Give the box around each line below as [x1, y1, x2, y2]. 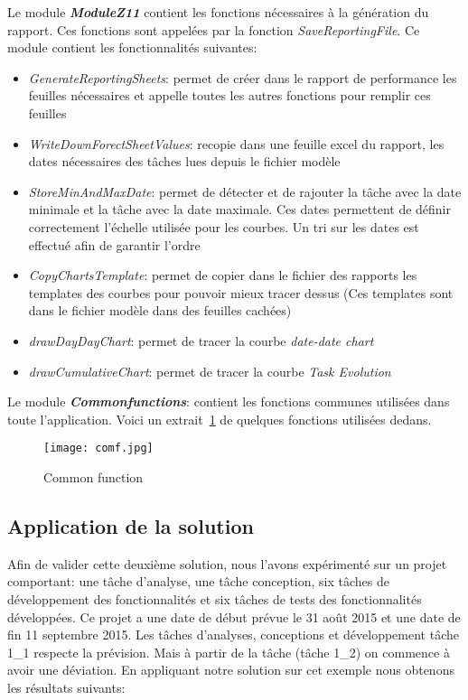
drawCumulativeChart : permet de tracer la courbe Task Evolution [28, 361, 391, 380]
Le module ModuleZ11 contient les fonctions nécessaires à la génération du [7, 3, 429, 21]
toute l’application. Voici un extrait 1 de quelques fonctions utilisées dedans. [7, 409, 432, 428]
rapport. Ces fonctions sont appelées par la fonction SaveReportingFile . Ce [7, 20, 420, 39]
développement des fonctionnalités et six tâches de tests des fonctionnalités [7, 589, 422, 608]
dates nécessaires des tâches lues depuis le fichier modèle [28, 152, 341, 171]
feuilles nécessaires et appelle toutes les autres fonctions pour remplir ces [28, 86, 431, 105]
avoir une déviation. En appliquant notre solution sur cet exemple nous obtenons [7, 660, 454, 679]
